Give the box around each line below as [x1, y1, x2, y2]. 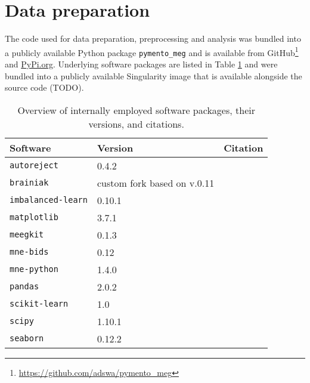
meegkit [10, 230, 44, 240]
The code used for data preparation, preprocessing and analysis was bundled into [5, 32, 301, 45]
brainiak [10, 178, 49, 188]
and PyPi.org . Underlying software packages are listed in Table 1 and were [5, 58, 278, 70]
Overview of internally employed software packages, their [17, 103, 255, 117]
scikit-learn [10, 299, 69, 309]
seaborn [10, 333, 44, 344]
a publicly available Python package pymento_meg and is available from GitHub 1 [5, 44, 299, 58]
